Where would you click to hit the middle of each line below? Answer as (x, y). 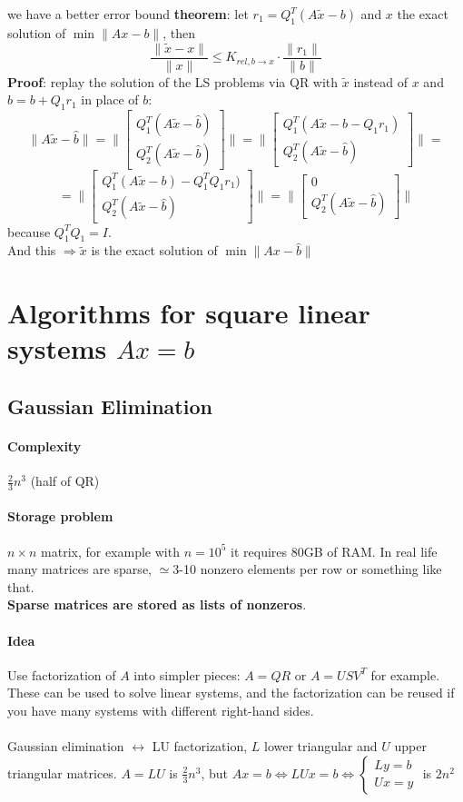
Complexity (44, 446)
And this (32, 250)
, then (179, 32)
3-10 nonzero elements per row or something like (307, 569)
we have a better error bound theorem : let (128, 14)
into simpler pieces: (187, 674)
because (29, 231)
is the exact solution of (154, 250)
